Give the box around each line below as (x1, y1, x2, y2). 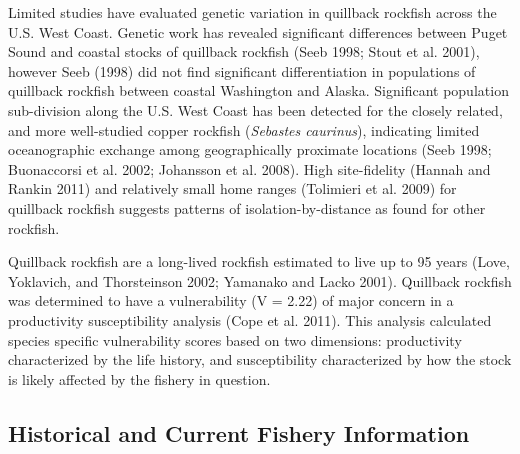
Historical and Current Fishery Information (8, 417, 470, 448)
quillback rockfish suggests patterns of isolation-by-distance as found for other (8, 197, 486, 218)
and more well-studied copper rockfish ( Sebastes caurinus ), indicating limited (8, 119, 480, 140)
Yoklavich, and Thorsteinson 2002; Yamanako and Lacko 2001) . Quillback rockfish (8, 270, 512, 291)
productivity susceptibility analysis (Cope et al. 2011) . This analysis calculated (8, 309, 492, 330)
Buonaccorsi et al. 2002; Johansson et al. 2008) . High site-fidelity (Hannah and (8, 158, 491, 179)
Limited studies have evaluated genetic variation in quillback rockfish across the (8, 2, 497, 22)
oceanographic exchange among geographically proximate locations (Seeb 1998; (8, 139, 492, 160)
